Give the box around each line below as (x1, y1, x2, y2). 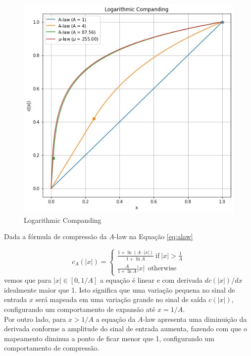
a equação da (96, 313, 136, 324)
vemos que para (4, 275, 51, 285)
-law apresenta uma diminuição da (143, 313, 247, 324)
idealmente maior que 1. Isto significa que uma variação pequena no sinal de (4, 284, 235, 295)
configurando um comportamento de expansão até (4, 304, 155, 314)
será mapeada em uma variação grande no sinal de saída (35, 294, 206, 305)
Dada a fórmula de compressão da (4, 231, 107, 242)
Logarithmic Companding (24, 214, 101, 225)
